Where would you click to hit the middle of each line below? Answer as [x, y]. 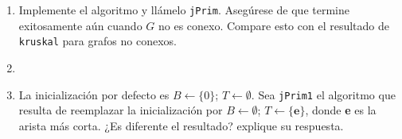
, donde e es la [341, 110]
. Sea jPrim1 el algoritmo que [323, 94]
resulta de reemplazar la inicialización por [121, 110]
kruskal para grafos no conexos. [98, 41]
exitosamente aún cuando [80, 25]
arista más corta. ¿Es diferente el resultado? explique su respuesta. [181, 125]
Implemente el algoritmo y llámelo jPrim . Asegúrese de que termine [184, 10]
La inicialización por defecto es [94, 94]
